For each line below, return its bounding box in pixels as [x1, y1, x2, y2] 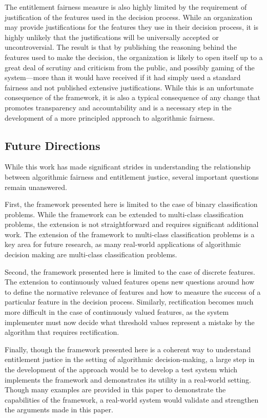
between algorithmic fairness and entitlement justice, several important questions [5, 171, 259, 182]
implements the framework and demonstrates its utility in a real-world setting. [5, 374, 251, 385]
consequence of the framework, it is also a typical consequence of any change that [5, 92, 260, 103]
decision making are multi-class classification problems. [5, 249, 177, 260]
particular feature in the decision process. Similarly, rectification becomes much [5, 296, 254, 307]
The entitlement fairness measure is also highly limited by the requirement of [5, 2, 247, 12]
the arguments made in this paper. [5, 404, 113, 415]
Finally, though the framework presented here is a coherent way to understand [5, 344, 251, 354]
